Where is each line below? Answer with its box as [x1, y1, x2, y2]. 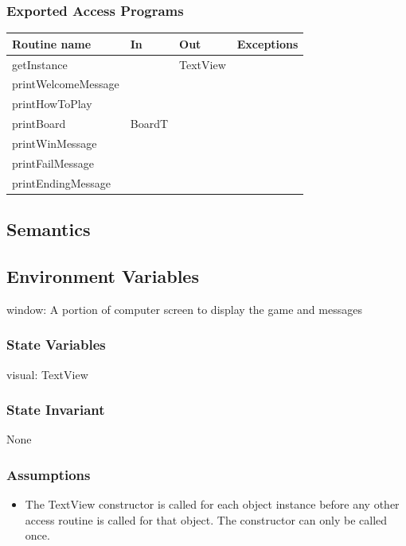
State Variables [6, 335, 106, 354]
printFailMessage [12, 154, 95, 171]
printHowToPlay [12, 95, 92, 112]
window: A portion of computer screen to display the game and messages [6, 300, 362, 317]
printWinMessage [12, 134, 97, 151]
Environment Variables [6, 263, 199, 288]
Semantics [6, 217, 91, 242]
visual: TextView [6, 366, 88, 382]
